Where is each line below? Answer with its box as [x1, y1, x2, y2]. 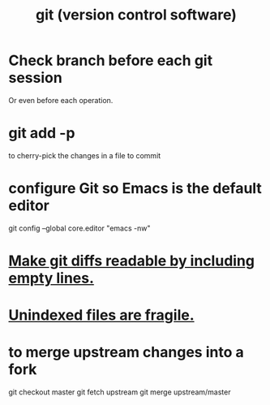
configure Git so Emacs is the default [8, 179, 262, 198]
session [8, 69, 62, 87]
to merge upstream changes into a [8, 343, 245, 362]
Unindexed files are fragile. [8, 306, 195, 325]
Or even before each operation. [8, 95, 114, 105]
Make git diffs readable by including [8, 252, 255, 269]
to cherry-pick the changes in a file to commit [8, 150, 161, 160]
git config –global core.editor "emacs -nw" [8, 223, 151, 233]
